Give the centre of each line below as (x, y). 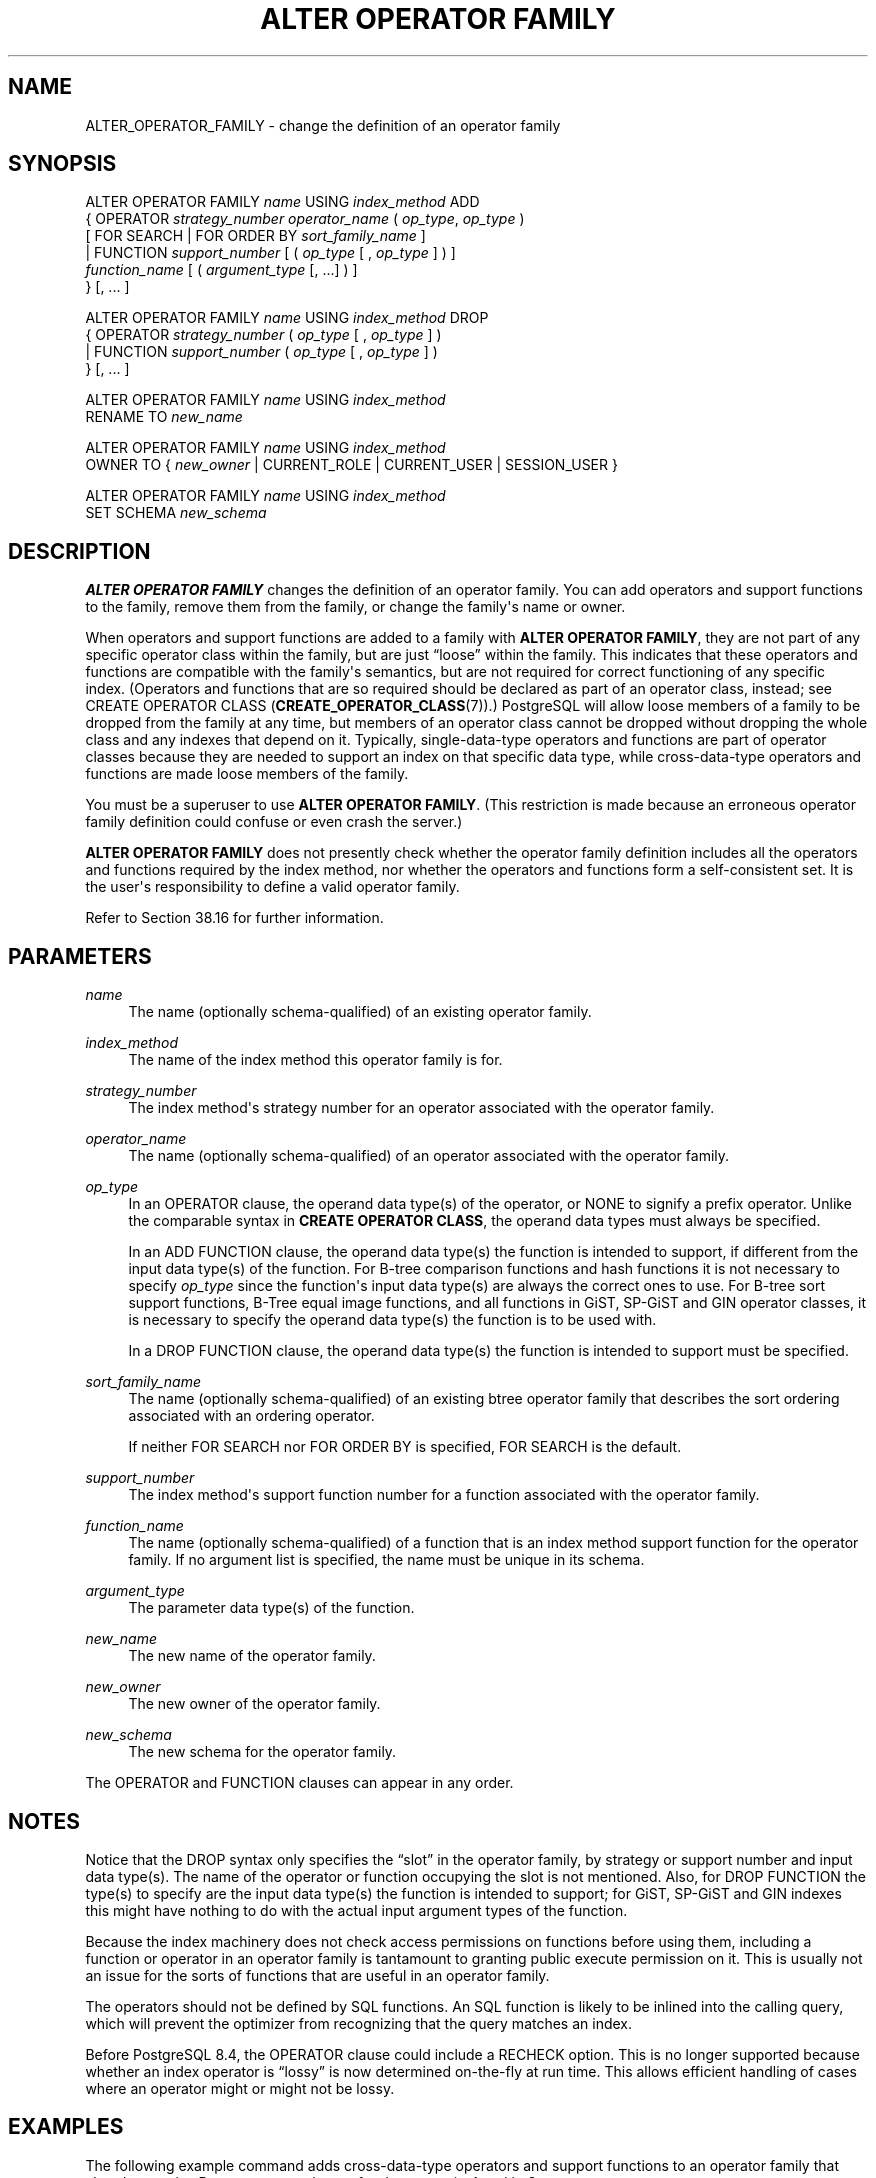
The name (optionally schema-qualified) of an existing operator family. (360, 1012)
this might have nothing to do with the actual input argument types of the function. (356, 1910)
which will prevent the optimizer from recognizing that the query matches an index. (359, 2023)
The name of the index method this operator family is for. (315, 1060)
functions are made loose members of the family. (247, 774)
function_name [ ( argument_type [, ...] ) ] (221, 270)
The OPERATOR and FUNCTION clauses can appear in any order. (299, 1783)
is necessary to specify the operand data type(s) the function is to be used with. (392, 1320)
